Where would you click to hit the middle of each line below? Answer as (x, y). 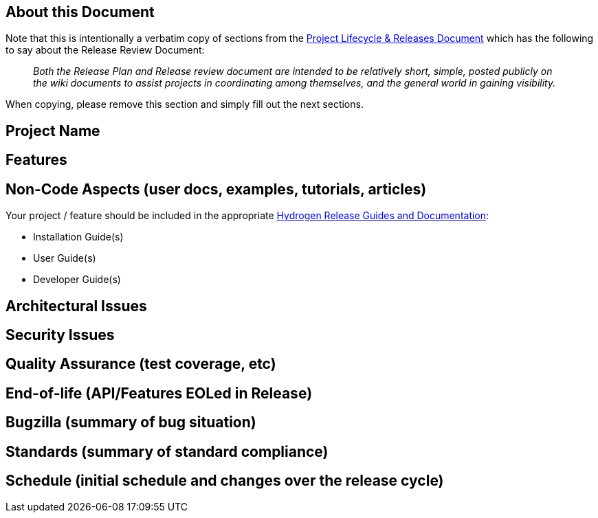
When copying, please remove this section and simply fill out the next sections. (185, 104)
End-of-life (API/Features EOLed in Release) (159, 393)
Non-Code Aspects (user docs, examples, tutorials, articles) (216, 189)
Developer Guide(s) (77, 280)
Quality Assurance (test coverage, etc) (141, 364)
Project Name (53, 131)
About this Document (80, 12)
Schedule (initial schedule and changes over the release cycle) (225, 481)
